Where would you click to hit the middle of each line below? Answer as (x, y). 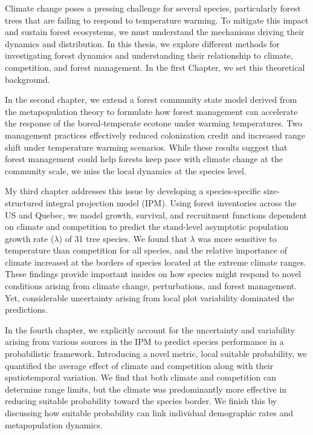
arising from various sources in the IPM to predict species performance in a (144, 342)
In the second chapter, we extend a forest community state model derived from (151, 100)
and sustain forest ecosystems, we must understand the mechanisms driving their (155, 32)
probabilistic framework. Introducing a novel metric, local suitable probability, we (156, 354)
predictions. (26, 309)
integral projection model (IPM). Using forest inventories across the (171, 202)
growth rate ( (30, 238)
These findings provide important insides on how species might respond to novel (153, 274)
